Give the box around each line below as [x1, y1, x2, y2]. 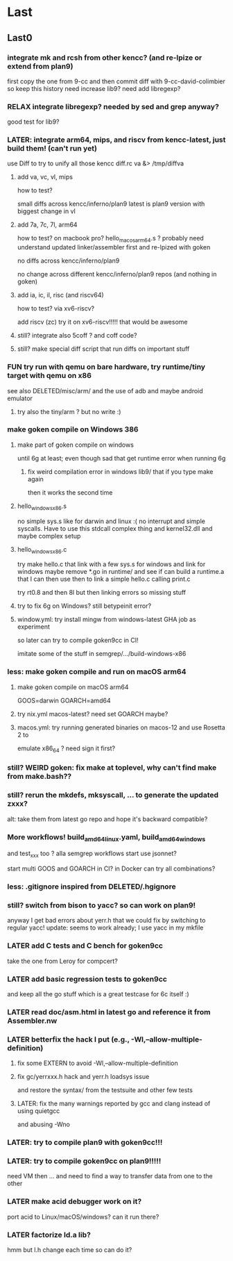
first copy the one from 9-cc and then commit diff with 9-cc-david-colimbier [7, 77, 225, 85]
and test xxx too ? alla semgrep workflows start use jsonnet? [7, 849, 177, 859]
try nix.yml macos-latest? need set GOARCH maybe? [17, 709, 169, 718]
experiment [17, 623, 51, 631]
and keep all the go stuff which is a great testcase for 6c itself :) [7, 989, 189, 998]
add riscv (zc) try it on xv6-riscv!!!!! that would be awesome [17, 318, 188, 327]
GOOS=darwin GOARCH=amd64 [17, 696, 111, 704]
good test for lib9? [7, 117, 60, 126]
